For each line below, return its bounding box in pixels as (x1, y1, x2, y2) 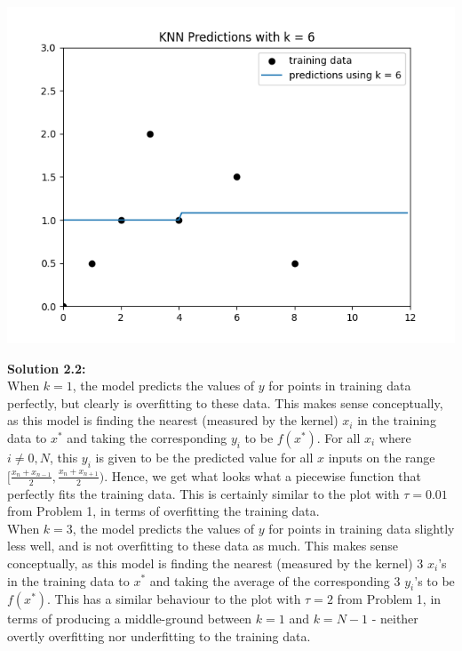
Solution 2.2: (7, 358, 86, 377)
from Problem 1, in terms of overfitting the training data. (7, 502, 320, 520)
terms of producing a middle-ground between (7, 609, 252, 628)
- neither (371, 609, 418, 628)
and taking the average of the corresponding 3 (149, 571, 401, 590)
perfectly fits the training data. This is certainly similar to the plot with (7, 484, 400, 502)
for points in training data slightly (268, 518, 455, 537)
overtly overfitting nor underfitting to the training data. (7, 626, 311, 645)
